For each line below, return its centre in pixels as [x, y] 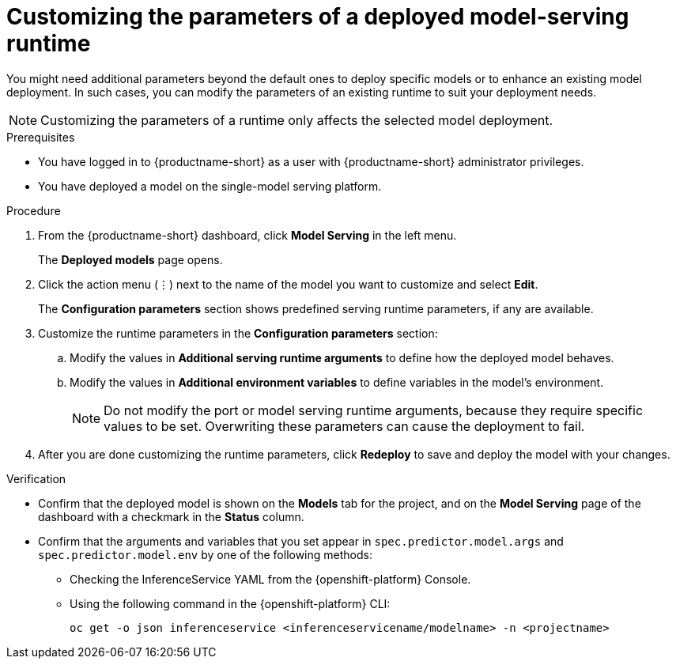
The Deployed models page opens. [130, 259]
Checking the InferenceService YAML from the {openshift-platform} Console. [270, 579]
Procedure [34, 210]
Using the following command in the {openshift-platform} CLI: [230, 603]
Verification [36, 478]
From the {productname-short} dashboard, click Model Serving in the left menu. [247, 235]
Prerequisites [41, 137]
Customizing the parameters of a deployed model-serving [318, 17]
